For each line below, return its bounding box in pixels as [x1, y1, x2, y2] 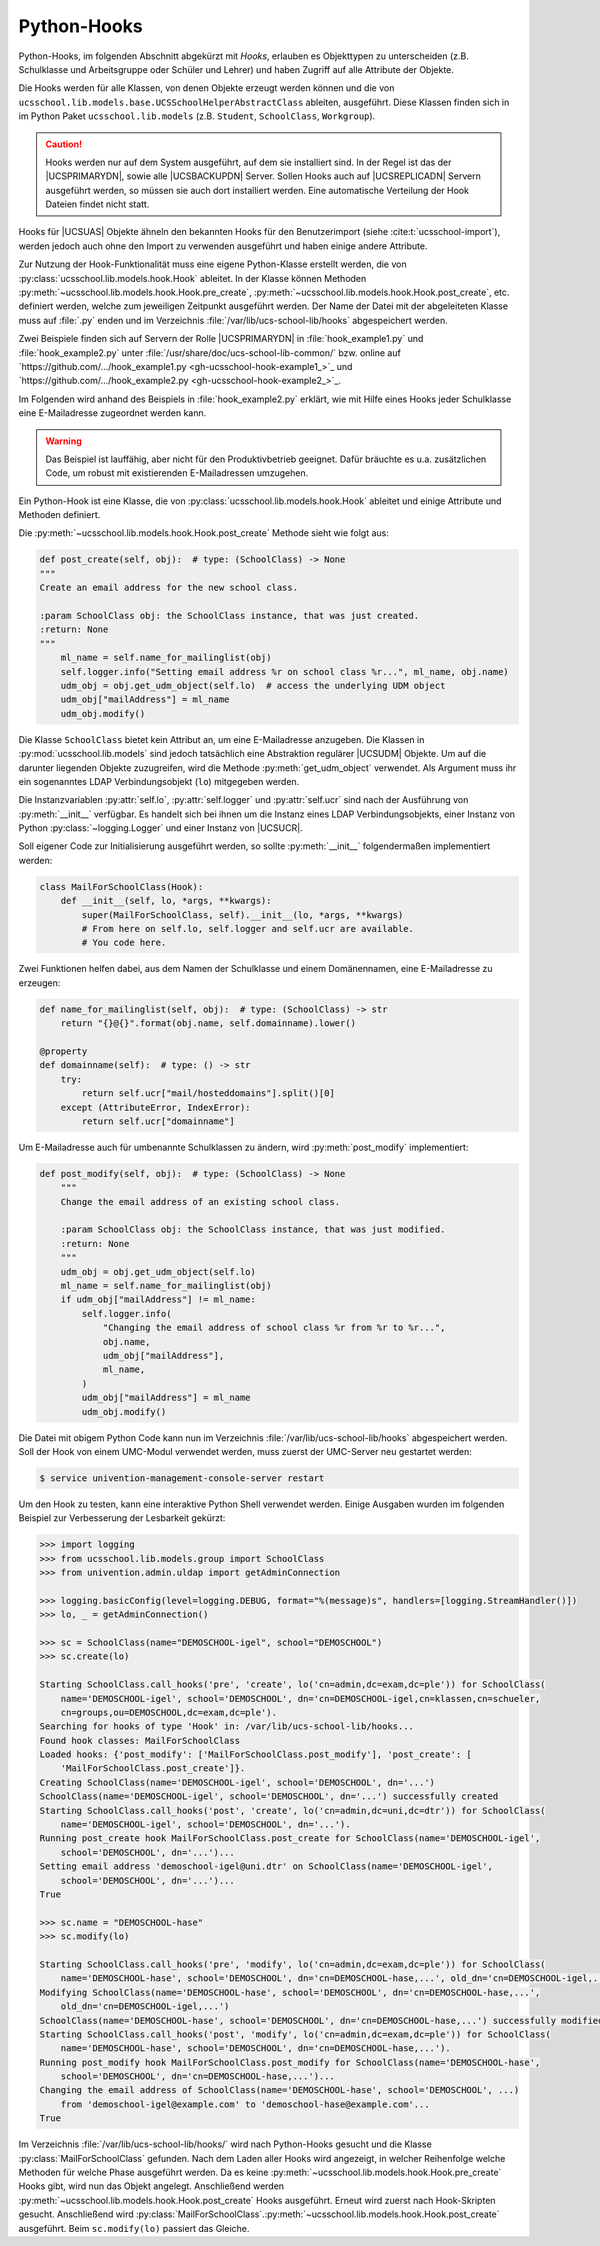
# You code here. [81, 937, 167, 949]
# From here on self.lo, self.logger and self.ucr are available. [81, 923, 415, 935]
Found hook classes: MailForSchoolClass [39, 1735, 240, 1746]
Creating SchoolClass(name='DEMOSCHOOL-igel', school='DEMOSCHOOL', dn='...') [39, 1776, 435, 1788]
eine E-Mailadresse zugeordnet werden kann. [18, 407, 207, 419]
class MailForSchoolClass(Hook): [39, 881, 204, 892]
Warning [45, 435, 82, 447]
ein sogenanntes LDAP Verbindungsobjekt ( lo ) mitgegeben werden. [18, 775, 300, 787]
